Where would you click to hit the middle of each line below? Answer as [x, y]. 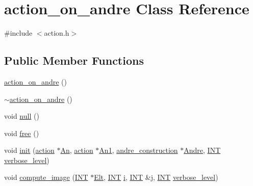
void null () [22, 116]
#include [18, 33]
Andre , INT [202, 150]
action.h [57, 33]
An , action [77, 150]
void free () [22, 133]
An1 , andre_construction [138, 150]
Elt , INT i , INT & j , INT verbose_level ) [156, 177]
